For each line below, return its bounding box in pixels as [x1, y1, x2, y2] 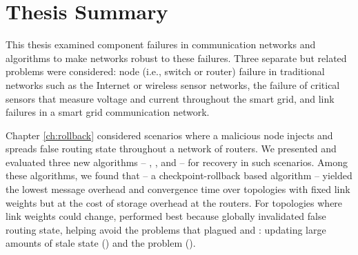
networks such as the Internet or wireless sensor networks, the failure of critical [6, 77, 340, 92]
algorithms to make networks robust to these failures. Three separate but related [6, 50, 347, 65]
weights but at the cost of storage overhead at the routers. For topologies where [6, 195, 343, 210]
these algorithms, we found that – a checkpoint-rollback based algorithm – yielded [6, 168, 352, 183]
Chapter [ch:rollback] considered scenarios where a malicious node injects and [6, 127, 333, 142]
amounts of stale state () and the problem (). [6, 236, 196, 250]
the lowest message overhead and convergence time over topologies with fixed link [6, 182, 350, 196]
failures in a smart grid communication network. [6, 105, 210, 119]
